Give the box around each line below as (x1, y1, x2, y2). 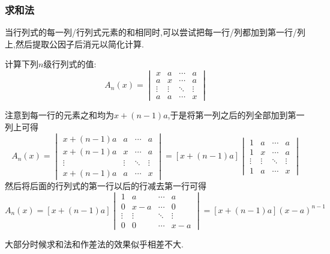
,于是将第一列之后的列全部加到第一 (167, 109, 305, 121)
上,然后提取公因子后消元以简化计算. (5, 37, 144, 50)
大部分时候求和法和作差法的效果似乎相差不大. (5, 237, 184, 250)
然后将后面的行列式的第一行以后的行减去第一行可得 (5, 179, 206, 192)
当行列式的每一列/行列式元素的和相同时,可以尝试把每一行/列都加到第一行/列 (5, 26, 305, 38)
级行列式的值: (43, 58, 97, 70)
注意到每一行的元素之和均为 (5, 109, 114, 121)
